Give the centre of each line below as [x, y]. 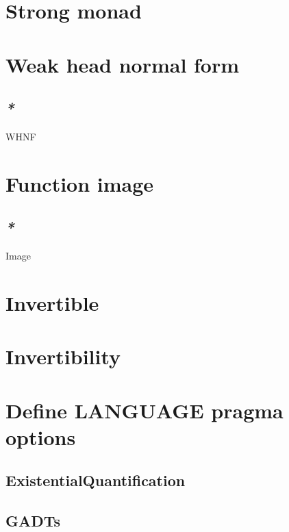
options [41, 436]
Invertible [52, 302]
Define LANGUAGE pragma [144, 410]
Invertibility [63, 356]
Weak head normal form [123, 64]
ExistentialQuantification [96, 480]
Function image [80, 183]
